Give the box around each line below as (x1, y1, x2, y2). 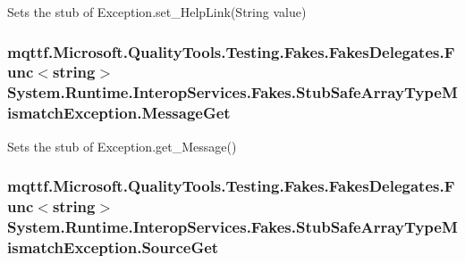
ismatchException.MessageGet (7, 102, 231, 124)
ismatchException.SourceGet (7, 235, 219, 258)
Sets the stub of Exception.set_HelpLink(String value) (7, 3, 307, 21)
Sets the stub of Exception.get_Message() (7, 136, 237, 155)
